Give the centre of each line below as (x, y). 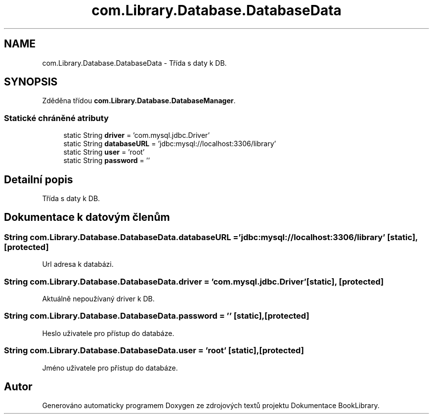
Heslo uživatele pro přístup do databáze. (108, 333)
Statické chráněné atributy (56, 118)
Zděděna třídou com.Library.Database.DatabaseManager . (139, 101)
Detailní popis (39, 179)
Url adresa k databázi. (78, 264)
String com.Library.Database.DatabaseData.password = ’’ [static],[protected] (157, 316)
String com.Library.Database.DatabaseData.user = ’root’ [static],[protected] (154, 351)
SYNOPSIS (31, 82)
